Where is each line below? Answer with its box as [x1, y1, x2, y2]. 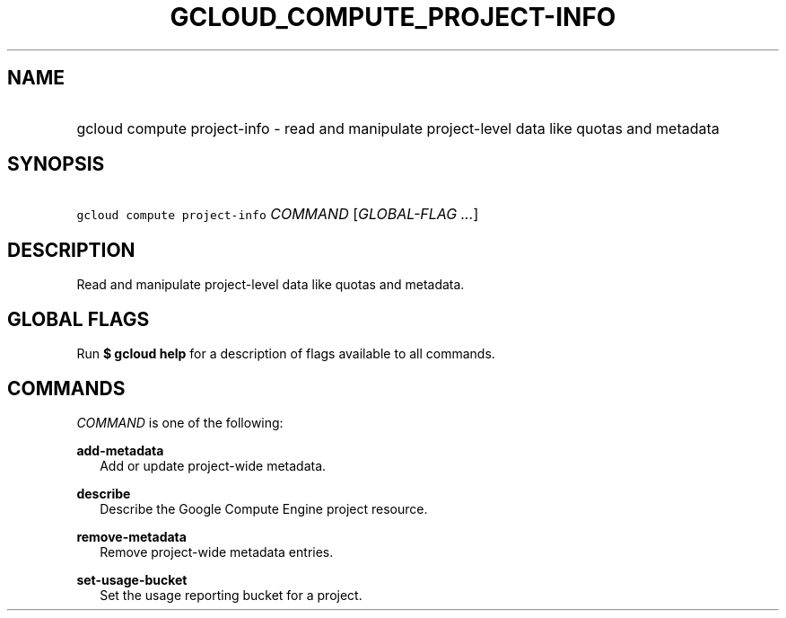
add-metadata [76, 442, 164, 458]
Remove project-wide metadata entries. [100, 543, 334, 560]
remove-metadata [76, 528, 187, 544]
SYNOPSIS [7, 153, 105, 176]
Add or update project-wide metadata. [100, 457, 327, 473]
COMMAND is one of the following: [76, 414, 284, 430]
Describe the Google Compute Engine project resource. [100, 500, 428, 516]
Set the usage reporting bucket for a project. [100, 587, 362, 603]
